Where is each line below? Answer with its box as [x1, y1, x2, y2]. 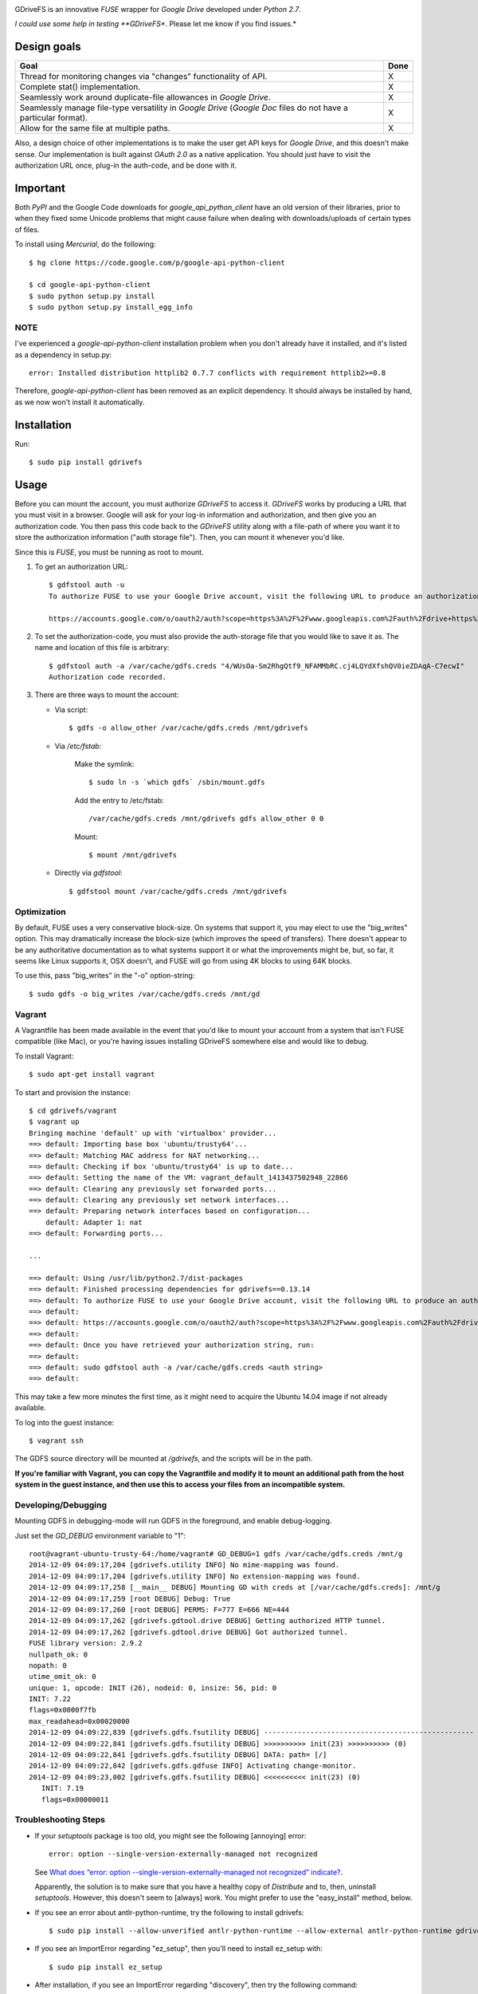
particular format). [19, 112, 88, 124]
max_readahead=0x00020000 [29, 1716, 131, 1726]
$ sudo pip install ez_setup [49, 1962, 163, 1972]
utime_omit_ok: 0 [29, 1672, 96, 1681]
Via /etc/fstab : [54, 741, 102, 751]
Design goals [14, 40, 81, 53]
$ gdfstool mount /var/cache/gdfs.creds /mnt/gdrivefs [69, 886, 288, 896]
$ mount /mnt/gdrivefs [88, 850, 178, 859]
